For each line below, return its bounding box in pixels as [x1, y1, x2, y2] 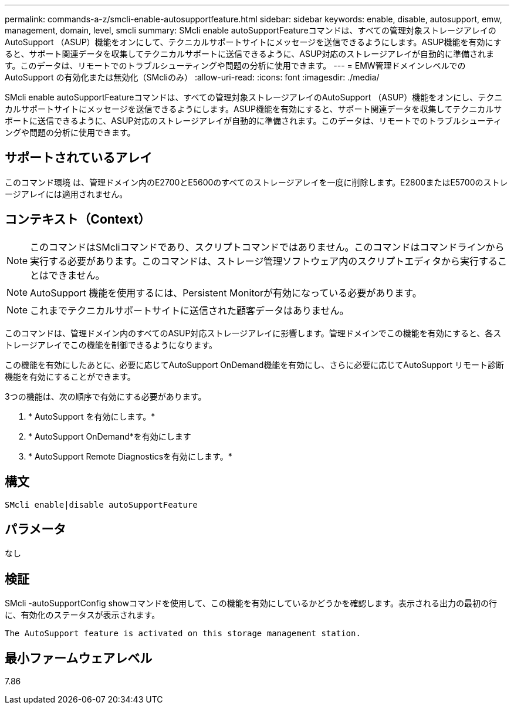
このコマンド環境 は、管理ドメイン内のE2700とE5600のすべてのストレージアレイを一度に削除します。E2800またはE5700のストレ [5, 177, 508, 187]
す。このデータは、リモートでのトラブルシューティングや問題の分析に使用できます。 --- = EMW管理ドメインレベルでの [5, 60, 466, 70]
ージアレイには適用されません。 [5, 188, 128, 199]
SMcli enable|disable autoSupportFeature [5, 499, 198, 509]
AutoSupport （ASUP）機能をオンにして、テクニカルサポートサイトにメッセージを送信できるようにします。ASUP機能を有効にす [5, 37, 502, 47]
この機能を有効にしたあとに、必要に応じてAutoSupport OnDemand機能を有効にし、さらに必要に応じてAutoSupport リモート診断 [5, 359, 504, 370]
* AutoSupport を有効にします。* [28, 411, 155, 421]
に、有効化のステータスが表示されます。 [5, 610, 160, 620]
